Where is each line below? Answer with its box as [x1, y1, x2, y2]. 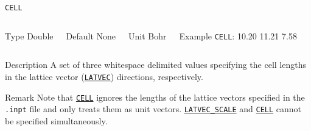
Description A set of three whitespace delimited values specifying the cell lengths [5, 58, 306, 71]
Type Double [5, 29, 54, 42]
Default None [66, 29, 116, 42]
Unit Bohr [128, 29, 167, 42]
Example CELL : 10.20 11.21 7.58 [179, 29, 297, 42]
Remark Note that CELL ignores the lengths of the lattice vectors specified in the [5, 90, 305, 103]
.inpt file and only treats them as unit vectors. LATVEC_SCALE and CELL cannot [5, 102, 302, 115]
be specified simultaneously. [5, 114, 108, 127]
